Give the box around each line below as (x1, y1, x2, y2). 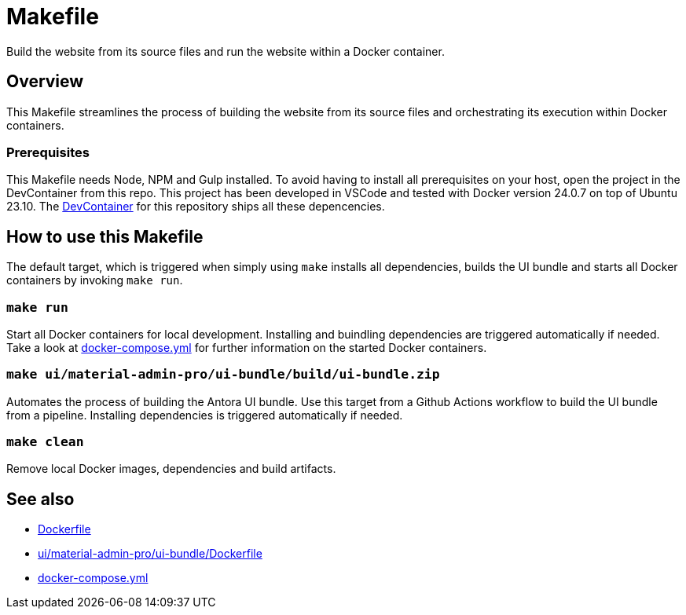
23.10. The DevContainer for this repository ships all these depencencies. (6, 200, 385, 214)
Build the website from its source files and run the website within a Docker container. (6, 44, 445, 58)
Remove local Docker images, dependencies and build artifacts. (6, 462, 336, 476)
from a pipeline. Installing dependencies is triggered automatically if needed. (6, 408, 403, 422)
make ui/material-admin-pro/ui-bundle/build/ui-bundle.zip (6, 367, 440, 383)
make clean (6, 434, 84, 450)
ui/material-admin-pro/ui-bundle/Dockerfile (38, 547, 262, 561)
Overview (6, 71, 84, 92)
